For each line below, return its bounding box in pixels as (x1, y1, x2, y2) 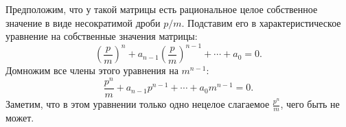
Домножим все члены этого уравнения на (5, 63, 178, 78)
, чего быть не (280, 97, 340, 111)
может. (5, 110, 34, 124)
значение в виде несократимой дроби (5, 15, 161, 30)
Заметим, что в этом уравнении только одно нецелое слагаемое (5, 97, 270, 111)
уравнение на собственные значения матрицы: (5, 29, 198, 43)
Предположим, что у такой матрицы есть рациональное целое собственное (5, 2, 318, 16)
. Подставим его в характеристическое (181, 15, 341, 30)
